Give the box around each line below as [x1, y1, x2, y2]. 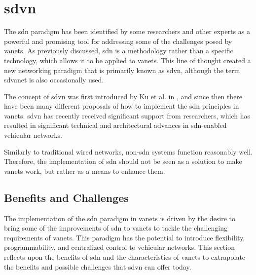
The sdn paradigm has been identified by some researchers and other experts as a [4, 26, 250, 37]
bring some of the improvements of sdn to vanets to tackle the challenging [4, 223, 228, 233]
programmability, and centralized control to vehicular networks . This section [4, 242, 235, 252]
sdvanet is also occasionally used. [4, 75, 104, 85]
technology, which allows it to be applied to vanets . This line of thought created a [4, 55, 251, 65]
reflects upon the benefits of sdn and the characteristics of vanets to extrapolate [4, 252, 246, 262]
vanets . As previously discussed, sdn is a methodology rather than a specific [4, 45, 233, 56]
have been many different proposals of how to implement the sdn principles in [4, 101, 239, 111]
